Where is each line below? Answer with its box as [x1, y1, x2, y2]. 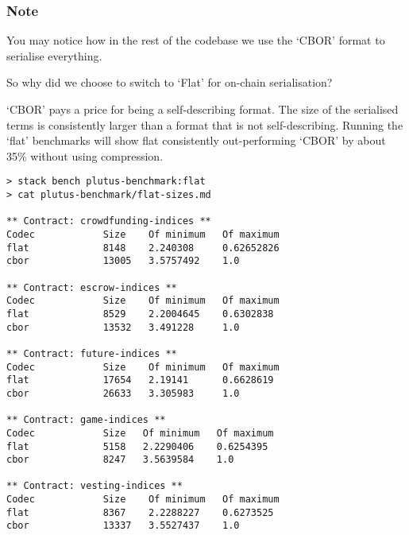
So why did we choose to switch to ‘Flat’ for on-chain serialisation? [6, 74, 333, 91]
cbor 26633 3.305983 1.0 [6, 387, 240, 399]
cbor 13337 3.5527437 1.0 [6, 520, 240, 532]
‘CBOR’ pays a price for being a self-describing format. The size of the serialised [6, 101, 399, 117]
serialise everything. [6, 47, 102, 64]
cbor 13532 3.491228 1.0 [6, 321, 240, 333]
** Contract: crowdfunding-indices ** [6, 215, 211, 227]
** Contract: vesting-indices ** [6, 480, 183, 492]
